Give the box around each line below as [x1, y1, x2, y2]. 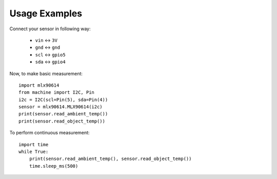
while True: [18, 149, 49, 155]
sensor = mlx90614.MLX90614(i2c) [18, 104, 103, 110]
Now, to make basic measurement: [9, 70, 83, 76]
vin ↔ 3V [35, 37, 57, 43]
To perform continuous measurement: [9, 130, 90, 136]
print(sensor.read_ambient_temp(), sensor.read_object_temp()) [29, 156, 192, 162]
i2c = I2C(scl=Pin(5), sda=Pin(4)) [18, 96, 108, 103]
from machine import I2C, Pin [18, 90, 95, 95]
